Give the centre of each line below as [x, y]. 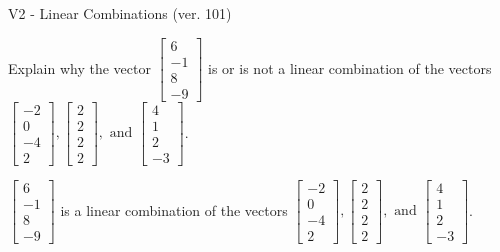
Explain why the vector [79, 67]
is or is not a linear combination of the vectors [350, 67]
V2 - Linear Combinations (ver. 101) [120, 13]
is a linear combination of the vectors [174, 209]
